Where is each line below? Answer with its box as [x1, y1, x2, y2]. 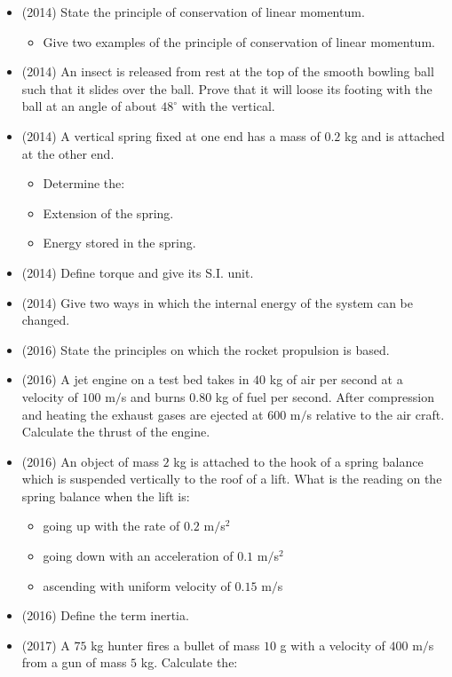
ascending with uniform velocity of [43, 576, 231, 594]
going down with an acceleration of [43, 547, 234, 565]
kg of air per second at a [269, 370, 403, 389]
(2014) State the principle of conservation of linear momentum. [21, 3, 365, 20]
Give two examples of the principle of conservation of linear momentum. [43, 32, 435, 51]
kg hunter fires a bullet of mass [91, 635, 260, 654]
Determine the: [43, 174, 125, 193]
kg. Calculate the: [140, 653, 238, 672]
